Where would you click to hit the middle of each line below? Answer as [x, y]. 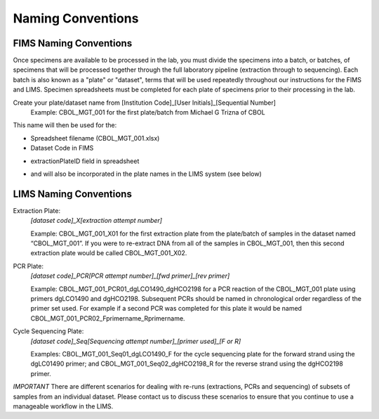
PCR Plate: [28, 266]
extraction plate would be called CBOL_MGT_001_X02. [109, 253]
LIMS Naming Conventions [73, 194]
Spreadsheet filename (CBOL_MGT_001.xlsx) [95, 138]
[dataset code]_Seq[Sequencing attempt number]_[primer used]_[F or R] [136, 341]
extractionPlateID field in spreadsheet [85, 161]
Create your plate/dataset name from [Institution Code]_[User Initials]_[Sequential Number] [145, 103]
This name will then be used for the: [65, 125]
